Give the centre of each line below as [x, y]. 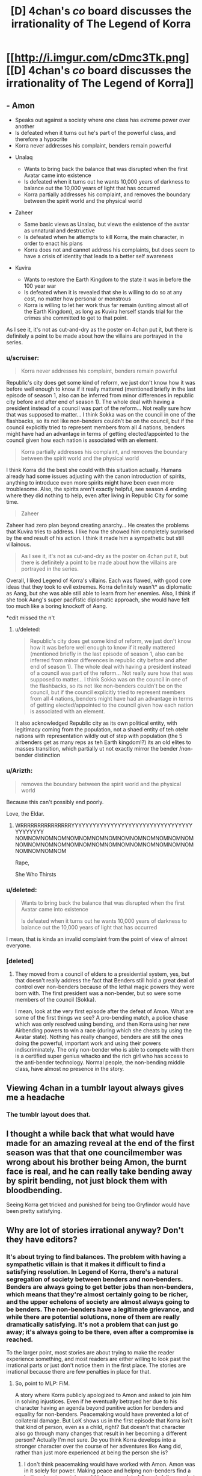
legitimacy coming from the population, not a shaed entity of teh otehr [102, 730]
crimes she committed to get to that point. [76, 318]
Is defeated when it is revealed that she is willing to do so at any [103, 292]
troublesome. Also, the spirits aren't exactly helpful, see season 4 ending [97, 489]
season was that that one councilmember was [94, 1152]
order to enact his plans [53, 243]
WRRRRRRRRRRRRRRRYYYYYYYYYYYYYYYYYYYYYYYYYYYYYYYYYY [104, 825]
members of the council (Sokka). [55, 1000]
